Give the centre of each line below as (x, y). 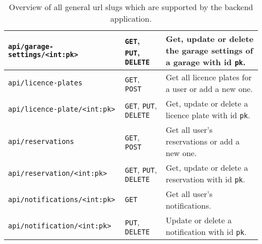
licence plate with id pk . (208, 115)
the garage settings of (210, 50)
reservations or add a (203, 141)
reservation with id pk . (206, 179)
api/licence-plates (45, 83)
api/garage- (31, 46)
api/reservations (41, 141)
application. (131, 18)
